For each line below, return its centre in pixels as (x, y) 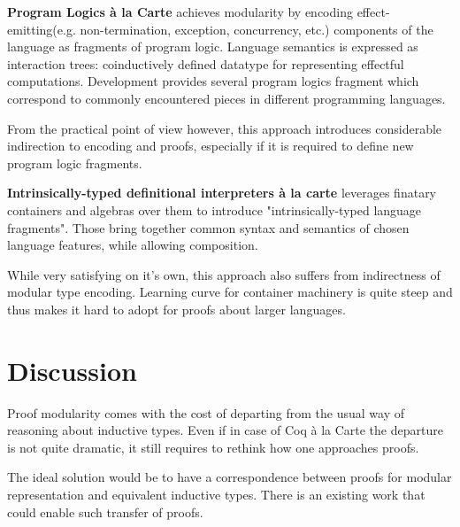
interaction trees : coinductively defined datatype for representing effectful (206, 63)
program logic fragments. (75, 163)
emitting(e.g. (42, 29)
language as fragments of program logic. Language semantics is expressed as (213, 46)
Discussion (72, 370)
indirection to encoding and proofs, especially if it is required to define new (211, 146)
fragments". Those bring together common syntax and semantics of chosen (208, 227)
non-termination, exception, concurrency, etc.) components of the (257, 29)
